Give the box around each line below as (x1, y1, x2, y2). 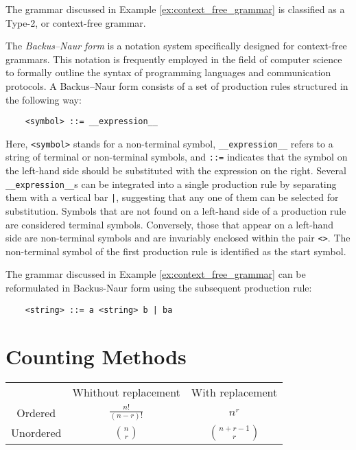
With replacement (191, 384, 278, 401)
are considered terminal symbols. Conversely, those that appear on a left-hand (5, 217, 334, 231)
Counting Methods (5, 342, 187, 370)
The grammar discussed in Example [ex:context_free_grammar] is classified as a (5, 2, 345, 16)
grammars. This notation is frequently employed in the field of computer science (5, 51, 342, 66)
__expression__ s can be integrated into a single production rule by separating (5, 176, 337, 191)
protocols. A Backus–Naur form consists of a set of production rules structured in (5, 78, 348, 93)
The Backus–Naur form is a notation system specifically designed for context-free (5, 38, 347, 53)
